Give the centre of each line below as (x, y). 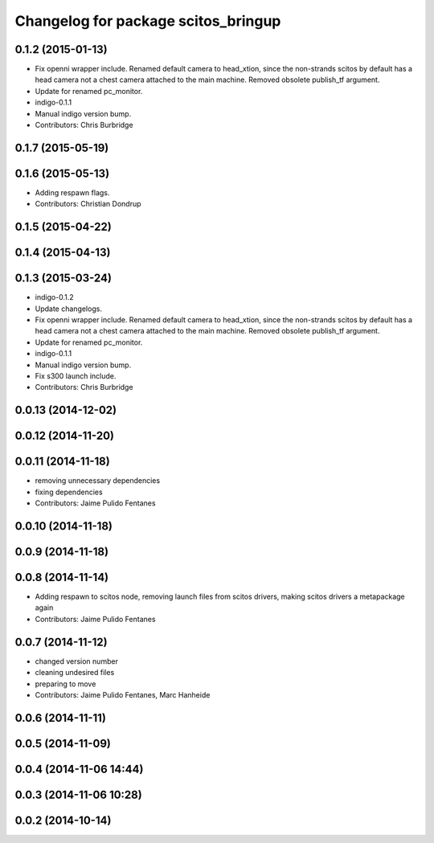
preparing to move (66, 684)
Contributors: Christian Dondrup (88, 204)
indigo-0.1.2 (54, 297)
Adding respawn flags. (72, 192)
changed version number (76, 661)
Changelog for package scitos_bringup (148, 21)
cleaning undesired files (75, 673)
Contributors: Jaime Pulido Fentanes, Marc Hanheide (123, 694)
